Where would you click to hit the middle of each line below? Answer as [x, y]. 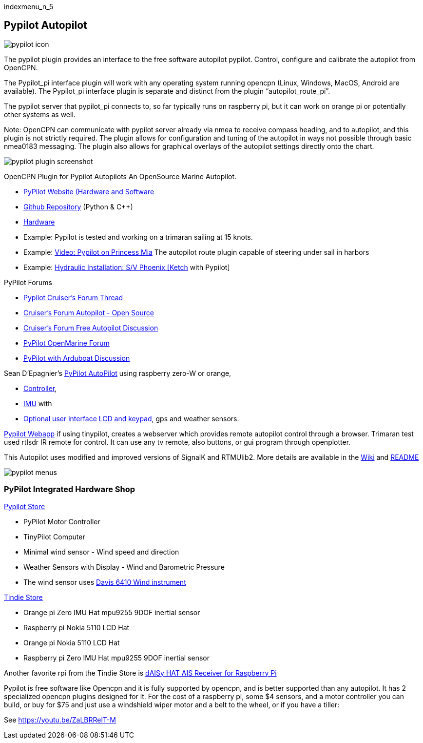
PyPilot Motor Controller [62, 521]
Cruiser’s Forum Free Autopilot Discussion [91, 328]
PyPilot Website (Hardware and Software [89, 191]
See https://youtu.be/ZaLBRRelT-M [60, 720]
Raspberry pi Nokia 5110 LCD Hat [77, 627]
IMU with [38, 403]
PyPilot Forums [28, 282]
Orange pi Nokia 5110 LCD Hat [72, 642]
